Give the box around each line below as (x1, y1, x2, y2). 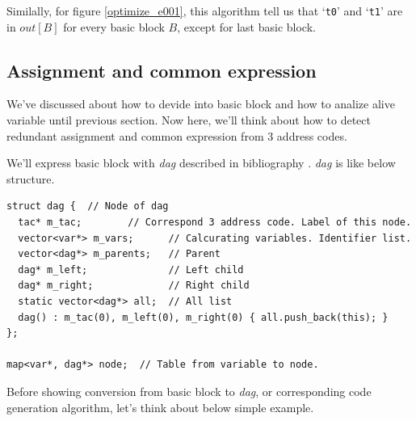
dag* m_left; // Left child (18, 263, 244, 276)
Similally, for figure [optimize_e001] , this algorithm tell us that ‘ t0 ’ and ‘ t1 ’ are (6, 2, 403, 19)
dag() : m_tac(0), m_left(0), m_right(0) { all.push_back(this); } (18, 311, 389, 323)
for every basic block (63, 18, 165, 35)
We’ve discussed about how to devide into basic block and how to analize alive (6, 95, 395, 112)
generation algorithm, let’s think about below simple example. (6, 398, 314, 415)
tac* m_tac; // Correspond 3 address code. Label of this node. (18, 217, 412, 229)
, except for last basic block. (177, 18, 316, 35)
